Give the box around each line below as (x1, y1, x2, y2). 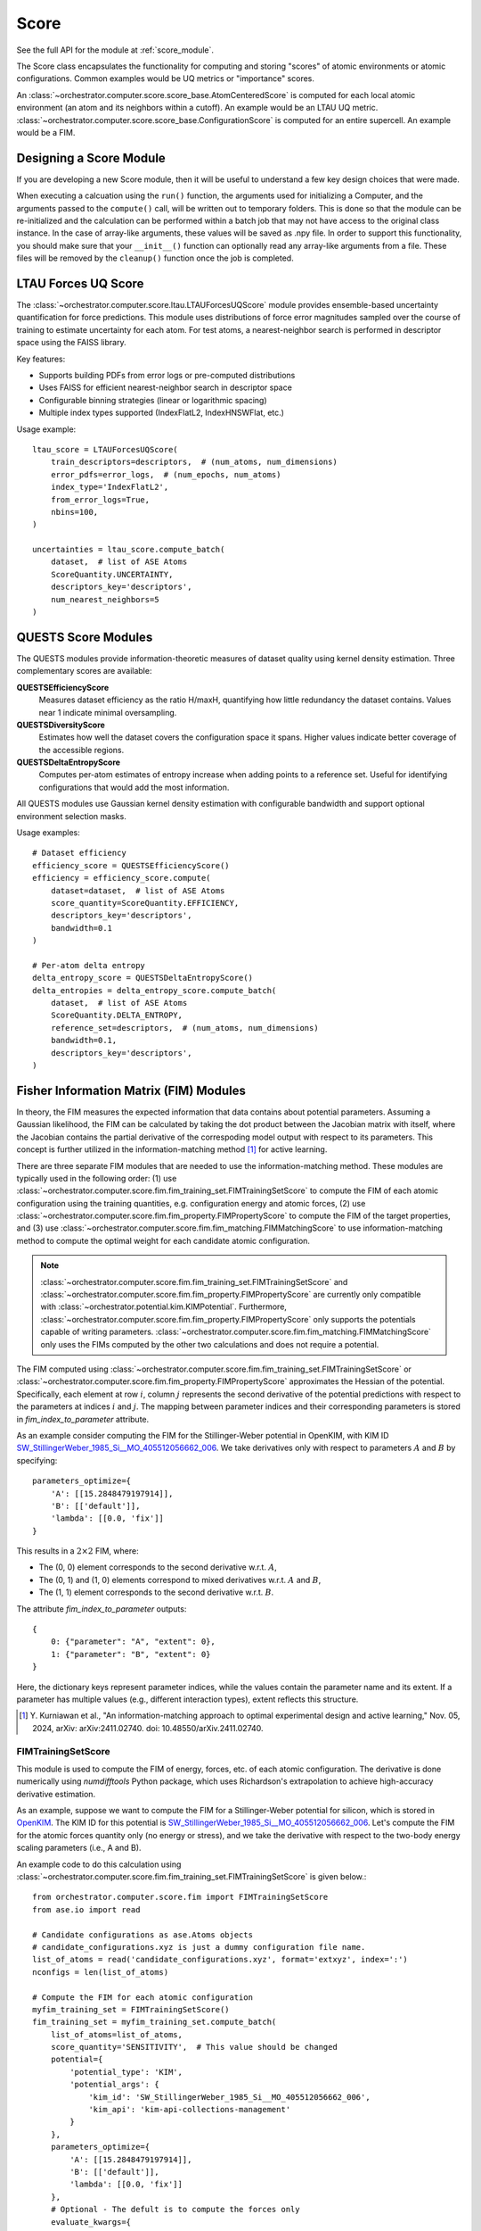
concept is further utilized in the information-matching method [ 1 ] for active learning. (16, 1144, 328, 1155)
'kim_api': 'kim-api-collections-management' (88, 2104, 291, 2115)
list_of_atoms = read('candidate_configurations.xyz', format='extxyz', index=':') (32, 1954, 409, 1965)
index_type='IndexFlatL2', (50, 482, 169, 493)
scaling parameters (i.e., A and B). (16, 1843, 142, 1854)
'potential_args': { (69, 2079, 159, 2090)
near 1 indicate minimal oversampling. (38, 707, 177, 717)
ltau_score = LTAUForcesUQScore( (32, 444, 178, 454)
